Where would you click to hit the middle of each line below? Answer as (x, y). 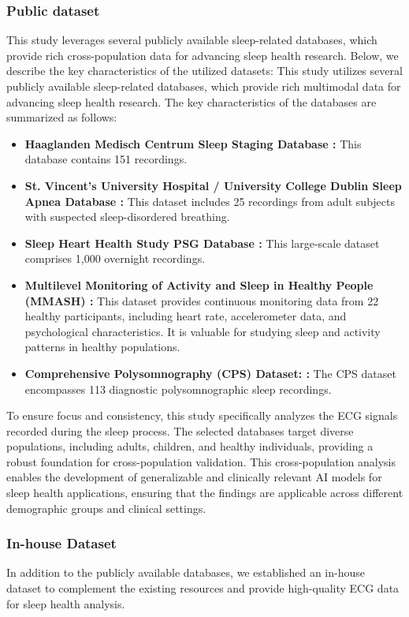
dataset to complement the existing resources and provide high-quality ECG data (203, 588)
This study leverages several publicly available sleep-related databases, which (192, 40)
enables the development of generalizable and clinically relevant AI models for (194, 477)
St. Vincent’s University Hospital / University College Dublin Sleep (213, 185)
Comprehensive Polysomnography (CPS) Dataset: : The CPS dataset (210, 373)
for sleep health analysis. (66, 603)
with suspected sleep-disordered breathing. (127, 217)
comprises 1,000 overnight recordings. (115, 258)
